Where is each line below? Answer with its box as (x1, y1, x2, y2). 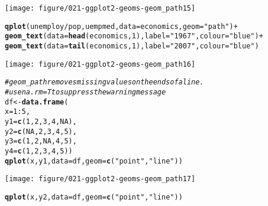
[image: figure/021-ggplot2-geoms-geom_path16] (5, 60, 196, 68)
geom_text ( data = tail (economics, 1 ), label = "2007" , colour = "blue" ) (5, 41, 259, 50)
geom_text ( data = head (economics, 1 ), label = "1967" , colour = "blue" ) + (5, 32, 263, 41)
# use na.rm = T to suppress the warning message (5, 87, 166, 96)
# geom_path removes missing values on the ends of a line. (5, 78, 204, 87)
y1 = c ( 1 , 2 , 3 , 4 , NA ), (5, 117, 77, 126)
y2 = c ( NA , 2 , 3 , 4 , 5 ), (5, 127, 77, 136)
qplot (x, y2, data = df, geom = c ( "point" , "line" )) (5, 192, 183, 201)
